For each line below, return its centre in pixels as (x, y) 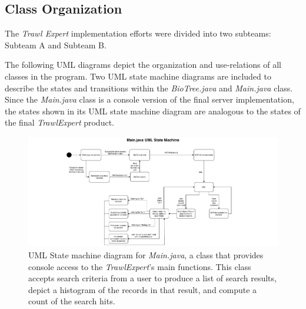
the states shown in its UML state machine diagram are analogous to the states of (153, 111)
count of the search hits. (72, 301)
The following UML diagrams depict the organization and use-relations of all (143, 65)
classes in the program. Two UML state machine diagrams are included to (138, 76)
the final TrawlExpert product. (59, 122)
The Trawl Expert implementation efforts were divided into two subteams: (138, 33)
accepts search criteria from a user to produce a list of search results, (152, 278)
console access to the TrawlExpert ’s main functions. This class (140, 266)
